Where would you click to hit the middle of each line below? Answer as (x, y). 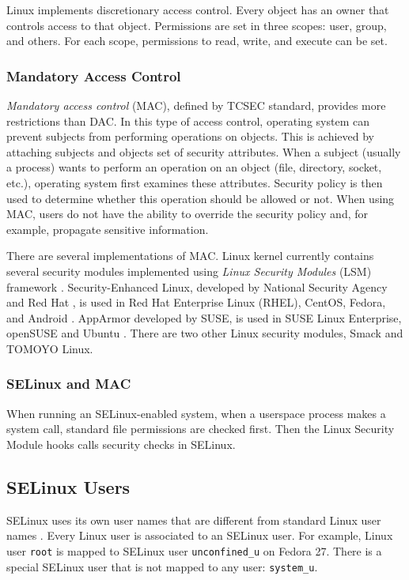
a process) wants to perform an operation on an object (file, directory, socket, (194, 167)
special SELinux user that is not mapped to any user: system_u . (162, 566)
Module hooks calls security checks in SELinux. (121, 444)
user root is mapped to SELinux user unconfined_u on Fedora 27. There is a (194, 550)
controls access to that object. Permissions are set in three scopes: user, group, (197, 25)
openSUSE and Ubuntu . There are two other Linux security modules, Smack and (205, 333)
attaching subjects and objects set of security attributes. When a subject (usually (204, 151)
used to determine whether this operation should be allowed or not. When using (201, 198)
